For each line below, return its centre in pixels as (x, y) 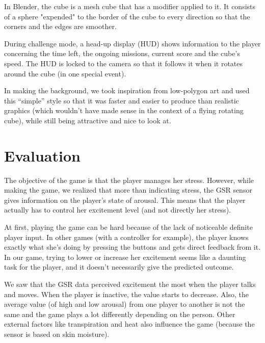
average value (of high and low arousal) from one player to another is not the (125, 304)
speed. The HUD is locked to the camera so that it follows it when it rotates (124, 63)
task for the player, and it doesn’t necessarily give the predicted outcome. (119, 267)
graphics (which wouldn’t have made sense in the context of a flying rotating (124, 110)
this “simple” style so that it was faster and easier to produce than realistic (122, 100)
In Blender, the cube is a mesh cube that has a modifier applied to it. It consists (130, 6)
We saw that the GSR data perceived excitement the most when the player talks (130, 284)
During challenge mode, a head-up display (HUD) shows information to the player (132, 43)
